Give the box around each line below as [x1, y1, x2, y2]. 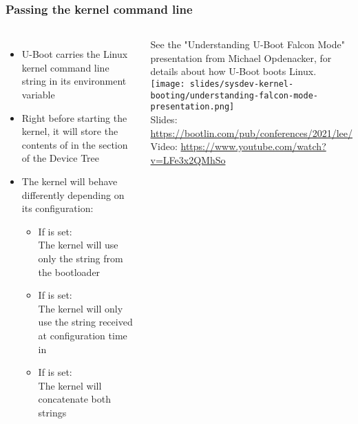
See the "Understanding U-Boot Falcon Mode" [150, 37, 345, 52]
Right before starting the [21, 110, 127, 125]
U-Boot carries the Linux [21, 47, 128, 61]
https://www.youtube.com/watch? [180, 139, 326, 153]
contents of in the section [21, 137, 128, 151]
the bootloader [38, 264, 101, 279]
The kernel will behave [21, 173, 118, 188]
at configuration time [38, 328, 127, 342]
